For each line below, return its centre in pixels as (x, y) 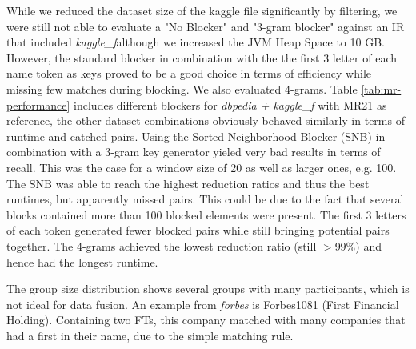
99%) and (358, 245)
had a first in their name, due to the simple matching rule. (150, 335)
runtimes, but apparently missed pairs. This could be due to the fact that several (205, 199)
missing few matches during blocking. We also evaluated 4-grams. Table (182, 88)
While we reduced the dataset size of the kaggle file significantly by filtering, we (202, 10)
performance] (38, 104)
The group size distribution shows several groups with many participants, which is (208, 289)
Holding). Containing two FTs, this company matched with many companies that (206, 320)
